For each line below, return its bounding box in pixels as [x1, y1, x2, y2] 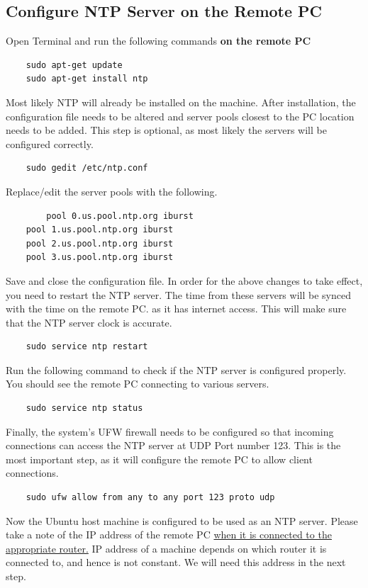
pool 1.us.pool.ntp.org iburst [26, 225, 174, 235]
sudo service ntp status [26, 403, 143, 414]
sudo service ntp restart [26, 341, 148, 352]
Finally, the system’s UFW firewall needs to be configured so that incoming [6, 424, 334, 439]
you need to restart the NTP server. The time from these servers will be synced [6, 287, 351, 302]
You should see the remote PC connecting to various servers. [6, 376, 269, 391]
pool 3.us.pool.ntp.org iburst [26, 252, 174, 263]
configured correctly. [6, 136, 94, 151]
